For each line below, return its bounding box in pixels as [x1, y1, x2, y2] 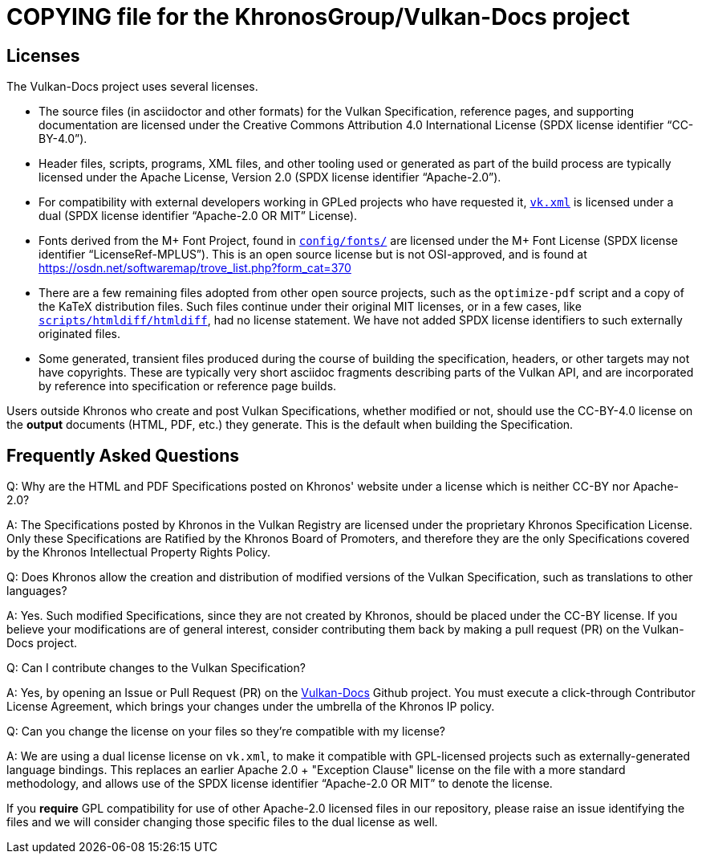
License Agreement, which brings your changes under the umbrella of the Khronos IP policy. [6, 699, 495, 714]
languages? [6, 584, 67, 598]
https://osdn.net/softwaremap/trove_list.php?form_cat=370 [39, 261, 351, 275]
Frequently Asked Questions [6, 445, 240, 466]
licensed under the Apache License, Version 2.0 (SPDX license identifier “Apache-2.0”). [39, 170, 501, 185]
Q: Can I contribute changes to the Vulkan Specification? [6, 661, 306, 675]
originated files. [39, 327, 120, 341]
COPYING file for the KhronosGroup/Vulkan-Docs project [6, 3, 630, 31]
